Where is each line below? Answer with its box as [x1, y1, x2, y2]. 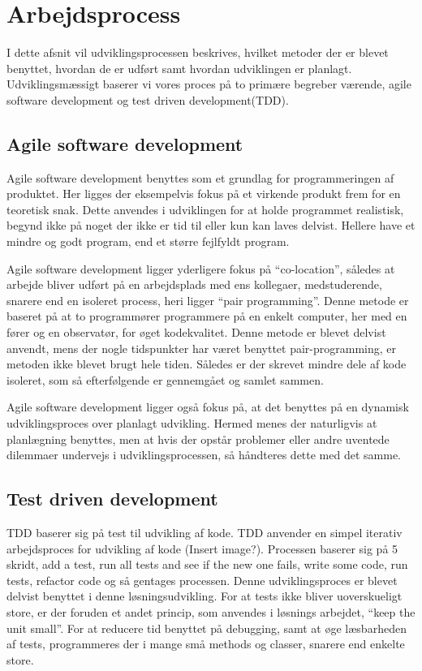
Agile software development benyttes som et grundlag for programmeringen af [6, 169, 394, 186]
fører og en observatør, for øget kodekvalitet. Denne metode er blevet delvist [6, 324, 386, 341]
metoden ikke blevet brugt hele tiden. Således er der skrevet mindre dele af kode [6, 355, 407, 372]
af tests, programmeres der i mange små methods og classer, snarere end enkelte [6, 635, 405, 652]
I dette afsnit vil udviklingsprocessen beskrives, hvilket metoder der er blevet [6, 44, 389, 61]
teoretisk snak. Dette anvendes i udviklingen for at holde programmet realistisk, [6, 200, 404, 217]
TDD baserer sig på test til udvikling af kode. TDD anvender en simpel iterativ [6, 524, 403, 540]
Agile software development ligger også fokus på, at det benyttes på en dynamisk [6, 398, 409, 415]
